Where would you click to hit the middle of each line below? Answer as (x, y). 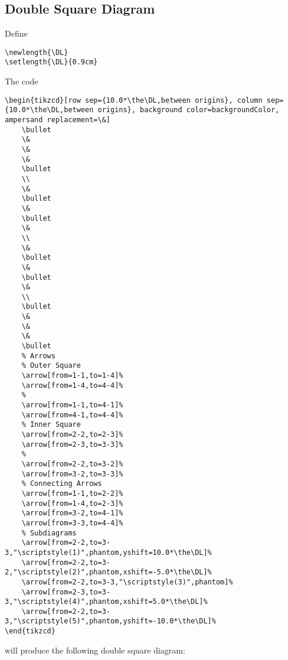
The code (22, 81)
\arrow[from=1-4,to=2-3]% (72, 503)
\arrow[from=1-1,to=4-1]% (72, 405)
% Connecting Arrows (62, 484)
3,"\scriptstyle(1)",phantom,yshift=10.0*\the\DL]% (108, 552)
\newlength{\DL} (37, 52)
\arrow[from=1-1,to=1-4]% (72, 376)
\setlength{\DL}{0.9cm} (51, 62)
